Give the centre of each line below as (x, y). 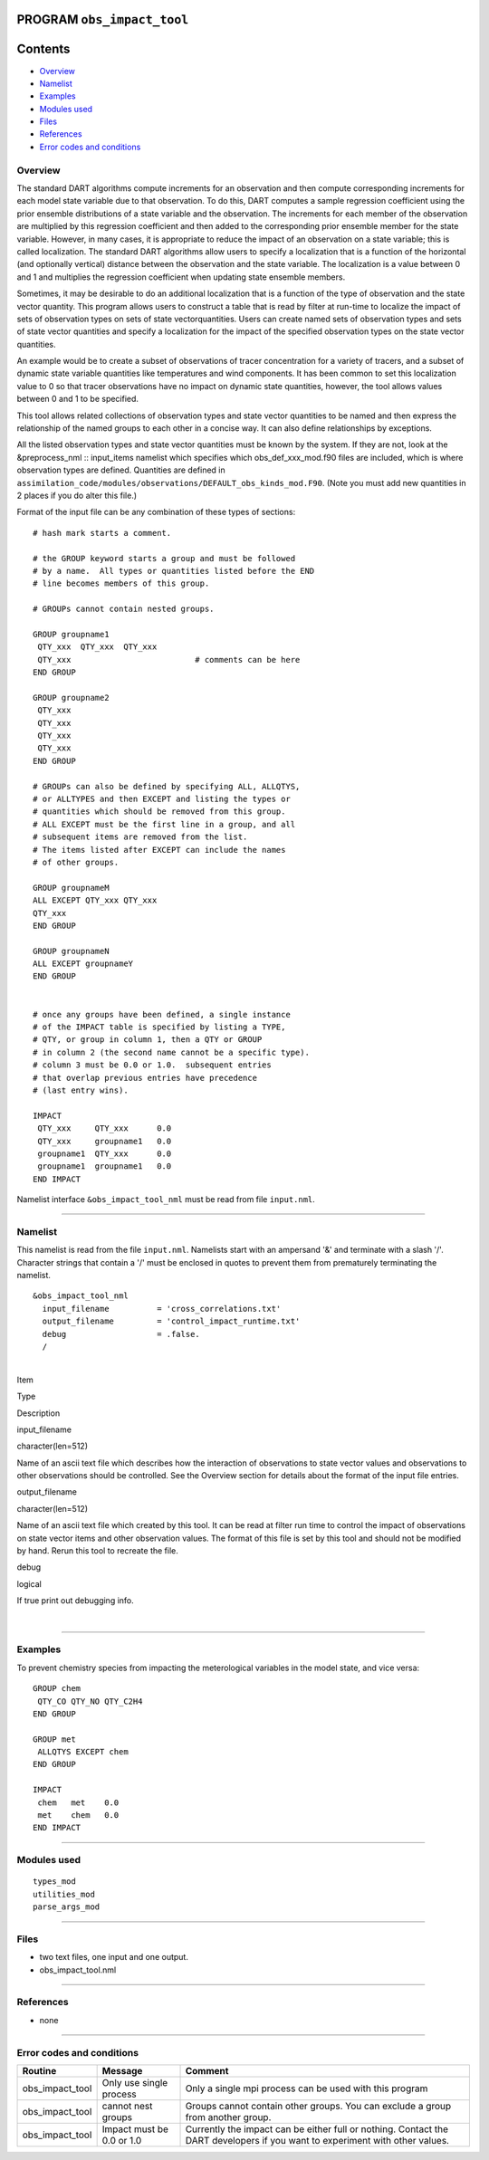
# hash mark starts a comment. (102, 533)
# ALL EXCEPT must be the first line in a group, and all (164, 824)
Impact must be (135, 2129)
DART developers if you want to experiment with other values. (317, 2140)
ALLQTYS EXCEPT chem (83, 1752)
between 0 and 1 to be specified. (78, 399)
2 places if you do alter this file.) (77, 495)
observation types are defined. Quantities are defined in (121, 470)
